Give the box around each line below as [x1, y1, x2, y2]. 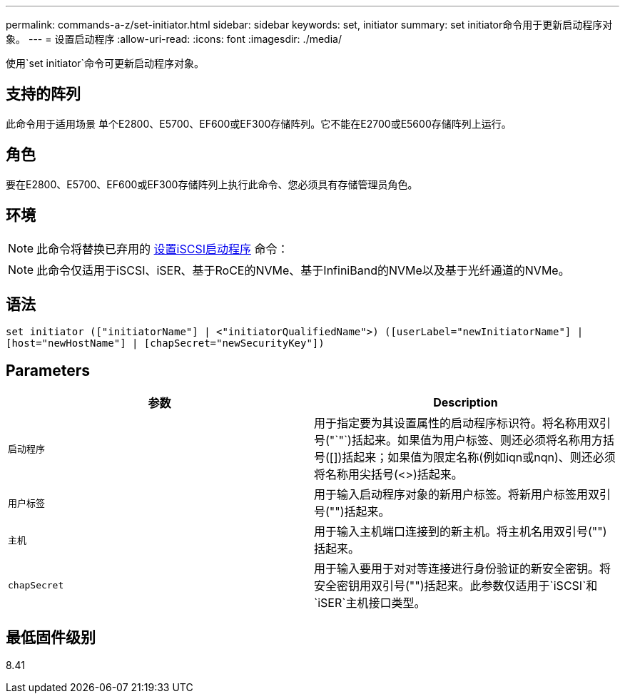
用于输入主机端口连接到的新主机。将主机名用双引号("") [314, 524, 607, 539]
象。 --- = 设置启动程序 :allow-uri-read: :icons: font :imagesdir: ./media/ [6, 33, 342, 45]
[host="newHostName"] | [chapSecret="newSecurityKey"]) [6, 337, 325, 349]
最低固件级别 [6, 628, 96, 646]
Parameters [6, 361, 90, 379]
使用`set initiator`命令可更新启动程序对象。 [6, 57, 205, 69]
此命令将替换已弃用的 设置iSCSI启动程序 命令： [36, 241, 289, 256]
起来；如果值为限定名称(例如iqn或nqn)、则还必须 [353, 450, 616, 465]
